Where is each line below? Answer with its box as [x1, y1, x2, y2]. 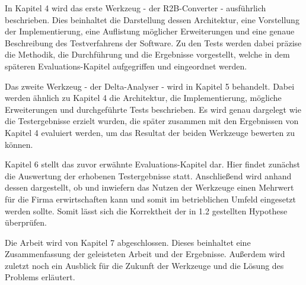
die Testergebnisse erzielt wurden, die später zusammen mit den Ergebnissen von [5, 115, 299, 127]
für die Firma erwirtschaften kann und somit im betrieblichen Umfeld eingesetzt [5, 192, 297, 205]
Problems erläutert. [5, 271, 75, 283]
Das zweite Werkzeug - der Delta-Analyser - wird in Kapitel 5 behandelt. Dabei [5, 80, 295, 92]
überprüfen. [5, 216, 47, 229]
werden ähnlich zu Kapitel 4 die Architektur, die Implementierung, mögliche [5, 91, 282, 104]
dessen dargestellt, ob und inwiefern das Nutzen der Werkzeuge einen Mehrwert [5, 181, 294, 194]
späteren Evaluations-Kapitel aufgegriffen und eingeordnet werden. [5, 59, 247, 72]
